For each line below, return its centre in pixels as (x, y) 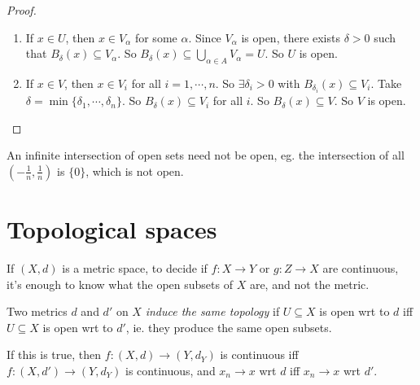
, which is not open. (135, 171)
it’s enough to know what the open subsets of (120, 284)
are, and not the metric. (309, 284)
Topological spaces (112, 229)
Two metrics (37, 311)
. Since (205, 37)
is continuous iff (259, 354)
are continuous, (361, 267)
